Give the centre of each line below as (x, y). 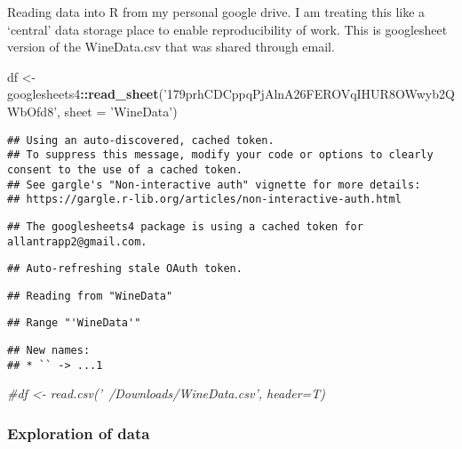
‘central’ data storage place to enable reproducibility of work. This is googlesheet (227, 29)
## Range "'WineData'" (74, 323)
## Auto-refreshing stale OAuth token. (125, 269)
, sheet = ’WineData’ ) (117, 111)
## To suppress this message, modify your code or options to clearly (220, 155)
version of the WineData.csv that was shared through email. (171, 47)
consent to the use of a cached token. (125, 169)
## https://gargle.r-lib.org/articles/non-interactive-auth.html (204, 200)
